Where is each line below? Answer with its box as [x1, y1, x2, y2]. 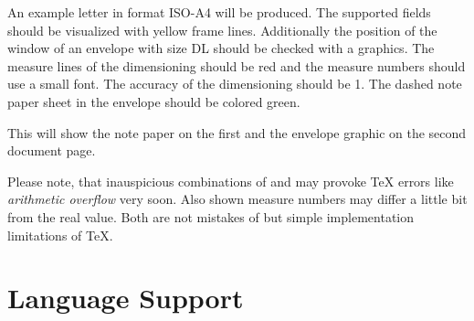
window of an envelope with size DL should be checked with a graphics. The [7, 38, 435, 58]
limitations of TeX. [7, 225, 113, 244]
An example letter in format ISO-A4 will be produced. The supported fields [7, 3, 431, 21]
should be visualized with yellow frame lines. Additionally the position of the [7, 20, 437, 39]
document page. [7, 141, 96, 160]
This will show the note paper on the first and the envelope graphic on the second [7, 123, 467, 142]
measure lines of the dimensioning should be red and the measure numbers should [7, 56, 466, 75]
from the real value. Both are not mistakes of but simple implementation [7, 207, 415, 226]
